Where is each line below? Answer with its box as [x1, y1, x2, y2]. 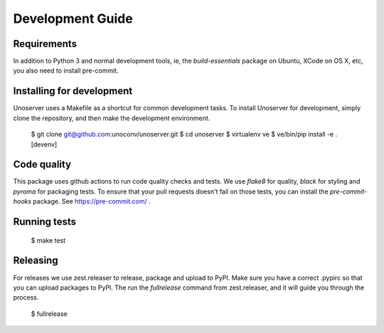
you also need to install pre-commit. [13, 66, 119, 75]
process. [13, 293, 39, 302]
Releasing [13, 255, 58, 267]
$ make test [31, 236, 66, 245]
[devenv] [31, 139, 58, 149]
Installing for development [13, 85, 133, 97]
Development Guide [13, 11, 133, 26]
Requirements [13, 38, 78, 50]
